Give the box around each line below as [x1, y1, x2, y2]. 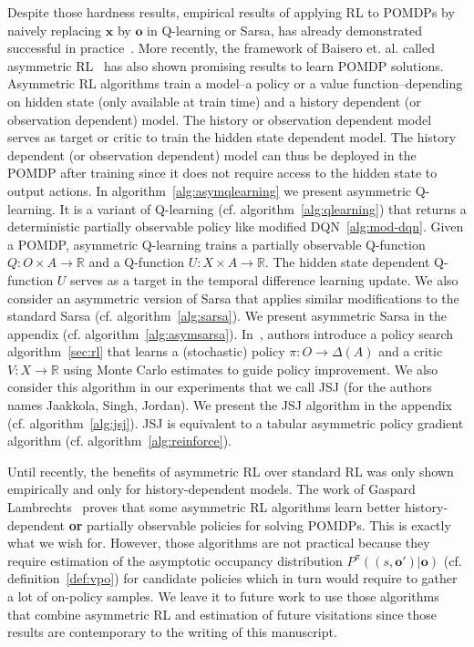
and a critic [378, 342, 443, 361]
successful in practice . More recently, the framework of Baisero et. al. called [7, 38, 435, 57]
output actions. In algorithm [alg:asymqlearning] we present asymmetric [7, 180, 412, 200]
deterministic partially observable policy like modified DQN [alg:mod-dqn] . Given [7, 217, 464, 236]
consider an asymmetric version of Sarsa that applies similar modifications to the [7, 288, 459, 307]
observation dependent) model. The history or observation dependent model [7, 109, 432, 128]
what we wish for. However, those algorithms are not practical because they [7, 533, 430, 552]
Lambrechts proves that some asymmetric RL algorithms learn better [7, 498, 401, 517]
